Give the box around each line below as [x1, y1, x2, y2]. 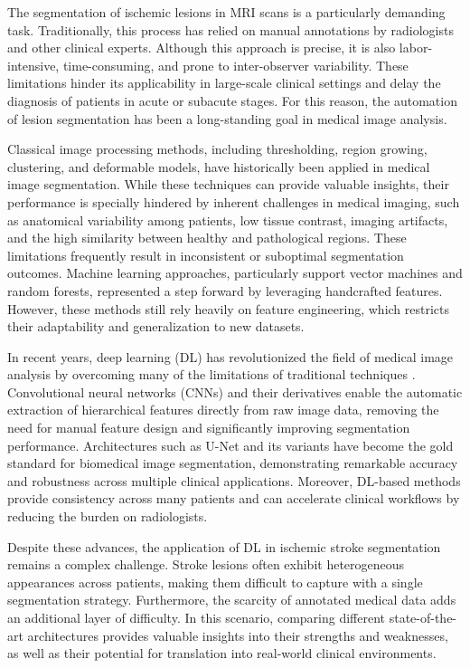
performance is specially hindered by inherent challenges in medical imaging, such [7, 192, 460, 211]
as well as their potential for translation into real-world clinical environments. [7, 644, 437, 663]
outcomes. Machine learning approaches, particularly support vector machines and [7, 263, 463, 282]
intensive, [7, 55, 60, 74]
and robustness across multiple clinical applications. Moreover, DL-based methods [7, 471, 461, 490]
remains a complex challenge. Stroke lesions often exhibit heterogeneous [7, 555, 405, 574]
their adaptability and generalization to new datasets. [7, 317, 305, 336]
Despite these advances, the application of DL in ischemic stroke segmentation [7, 537, 441, 556]
